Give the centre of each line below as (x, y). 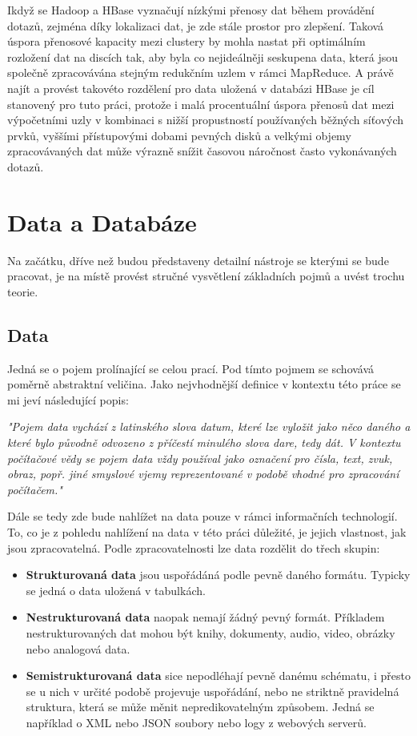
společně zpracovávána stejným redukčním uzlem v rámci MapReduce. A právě (200, 72)
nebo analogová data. (78, 648)
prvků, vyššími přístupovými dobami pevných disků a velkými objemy (179, 135)
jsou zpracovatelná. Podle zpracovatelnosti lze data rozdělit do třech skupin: (194, 547)
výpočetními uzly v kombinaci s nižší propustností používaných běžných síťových (206, 120)
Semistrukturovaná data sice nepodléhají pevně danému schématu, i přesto (218, 676)
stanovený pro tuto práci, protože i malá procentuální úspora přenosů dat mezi (201, 104)
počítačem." (35, 489)
